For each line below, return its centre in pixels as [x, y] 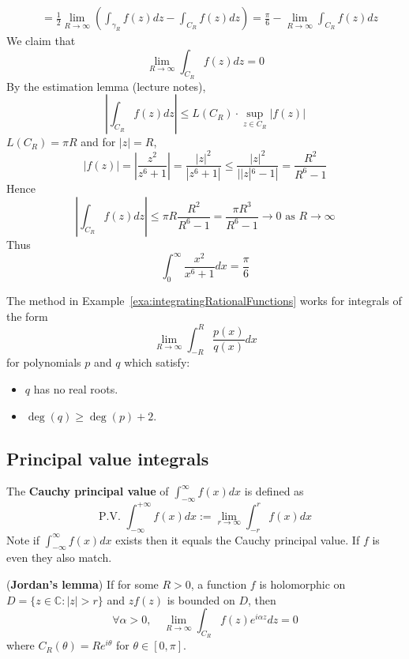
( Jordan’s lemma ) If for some [83, 584]
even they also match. [59, 557]
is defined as [274, 491]
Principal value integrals [108, 458]
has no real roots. [76, 389]
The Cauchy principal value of [88, 491]
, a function [219, 584]
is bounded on [201, 599]
